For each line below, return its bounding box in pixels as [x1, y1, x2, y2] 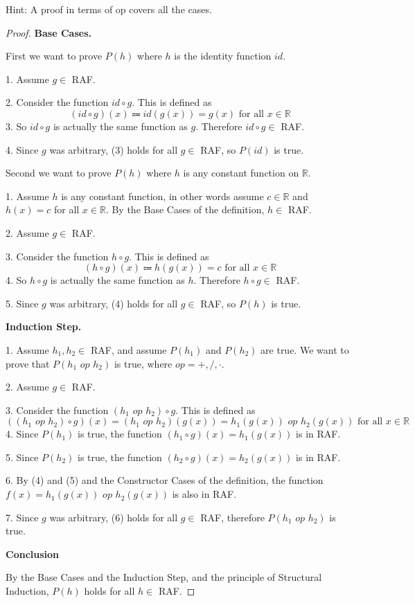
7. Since [6, 510, 39, 524]
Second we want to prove [6, 165, 112, 180]
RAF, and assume [90, 342, 167, 357]
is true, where [114, 356, 173, 370]
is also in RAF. [172, 487, 236, 501]
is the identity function [174, 48, 272, 63]
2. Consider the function [6, 95, 109, 109]
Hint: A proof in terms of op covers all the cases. [6, 2, 212, 16]
